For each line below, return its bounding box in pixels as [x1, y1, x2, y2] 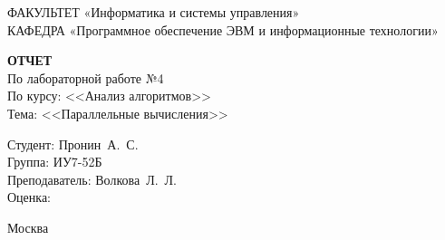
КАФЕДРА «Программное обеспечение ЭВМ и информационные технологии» [7, 20, 439, 39]
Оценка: [7, 187, 52, 206]
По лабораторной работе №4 [7, 68, 164, 87]
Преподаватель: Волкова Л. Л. [7, 169, 177, 188]
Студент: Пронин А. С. [7, 134, 139, 153]
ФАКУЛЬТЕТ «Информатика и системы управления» [7, 3, 300, 21]
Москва [7, 217, 49, 236]
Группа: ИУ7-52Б [7, 152, 102, 171]
